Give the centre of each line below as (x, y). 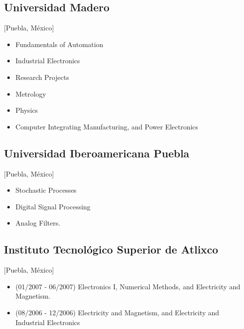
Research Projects (42, 77)
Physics (27, 110)
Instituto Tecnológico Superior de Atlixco (111, 249)
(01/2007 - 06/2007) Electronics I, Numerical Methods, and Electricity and (128, 286)
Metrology (31, 93)
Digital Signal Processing (53, 206)
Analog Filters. (38, 223)
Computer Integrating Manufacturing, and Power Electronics (107, 126)
